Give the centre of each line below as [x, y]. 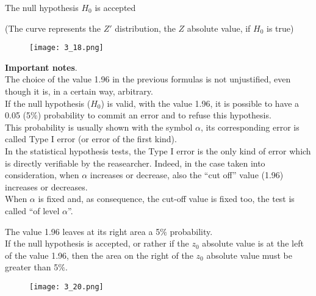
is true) [280, 28]
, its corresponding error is [250, 127]
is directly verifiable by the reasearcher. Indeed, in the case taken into [135, 163]
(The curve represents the [53, 28]
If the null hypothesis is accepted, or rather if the [97, 243]
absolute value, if [219, 28]
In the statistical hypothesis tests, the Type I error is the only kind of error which [158, 151]
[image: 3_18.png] [66, 48]
